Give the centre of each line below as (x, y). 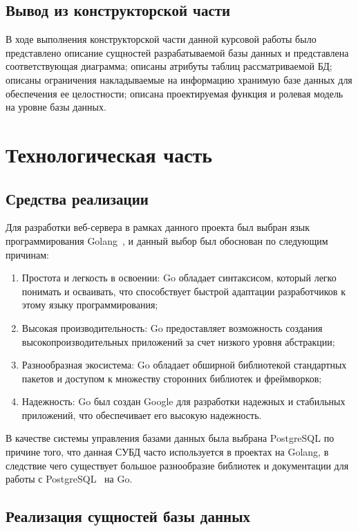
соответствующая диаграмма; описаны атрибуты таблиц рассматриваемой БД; (169, 66)
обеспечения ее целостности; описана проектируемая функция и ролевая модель (175, 93)
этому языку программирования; (90, 305)
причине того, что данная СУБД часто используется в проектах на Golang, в (167, 452)
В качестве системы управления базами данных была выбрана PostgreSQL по (170, 438)
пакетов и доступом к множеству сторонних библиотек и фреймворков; (172, 378)
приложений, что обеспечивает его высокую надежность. (142, 414)
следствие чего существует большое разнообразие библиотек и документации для (177, 465)
